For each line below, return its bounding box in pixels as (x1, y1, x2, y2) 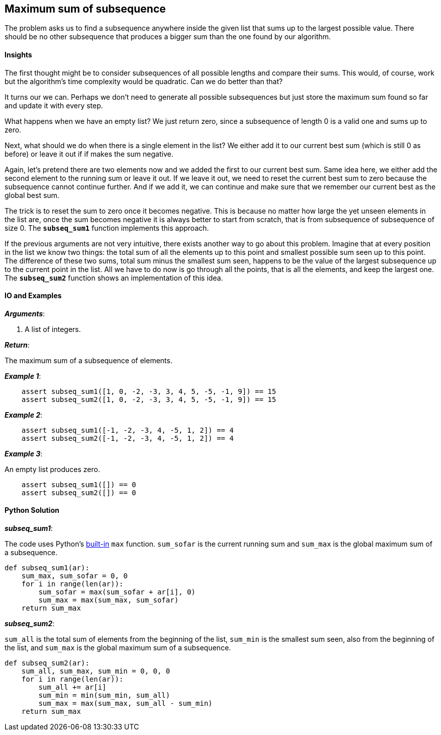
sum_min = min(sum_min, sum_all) (38, 691, 170, 700)
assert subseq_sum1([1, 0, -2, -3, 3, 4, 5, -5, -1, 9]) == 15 (21, 387, 276, 395)
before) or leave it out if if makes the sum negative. (5, 149, 174, 158)
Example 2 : (5, 410, 43, 419)
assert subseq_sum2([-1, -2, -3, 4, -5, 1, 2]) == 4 (21, 434, 234, 442)
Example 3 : (5, 449, 43, 458)
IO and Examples (5, 291, 62, 300)
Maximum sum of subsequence (5, 3, 166, 15)
